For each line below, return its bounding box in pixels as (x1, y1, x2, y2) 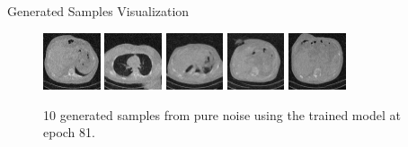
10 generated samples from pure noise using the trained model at (43, 105, 401, 124)
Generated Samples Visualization (7, 2, 190, 20)
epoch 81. (43, 123, 95, 142)
